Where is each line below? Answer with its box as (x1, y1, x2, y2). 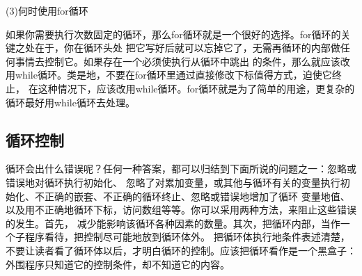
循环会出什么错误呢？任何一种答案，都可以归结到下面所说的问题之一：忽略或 (6, 161, 356, 176)
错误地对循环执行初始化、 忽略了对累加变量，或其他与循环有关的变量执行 (6, 174, 340, 189)
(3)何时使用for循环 (6, 3, 88, 17)
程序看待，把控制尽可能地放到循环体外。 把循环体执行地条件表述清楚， (24, 229, 350, 244)
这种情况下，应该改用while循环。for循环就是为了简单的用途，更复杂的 (38, 81, 355, 95)
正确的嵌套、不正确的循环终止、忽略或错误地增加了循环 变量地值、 (44, 188, 350, 203)
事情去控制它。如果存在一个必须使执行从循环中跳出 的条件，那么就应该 (15, 54, 340, 68)
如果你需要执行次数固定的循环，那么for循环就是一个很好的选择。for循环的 (6, 26, 341, 41)
